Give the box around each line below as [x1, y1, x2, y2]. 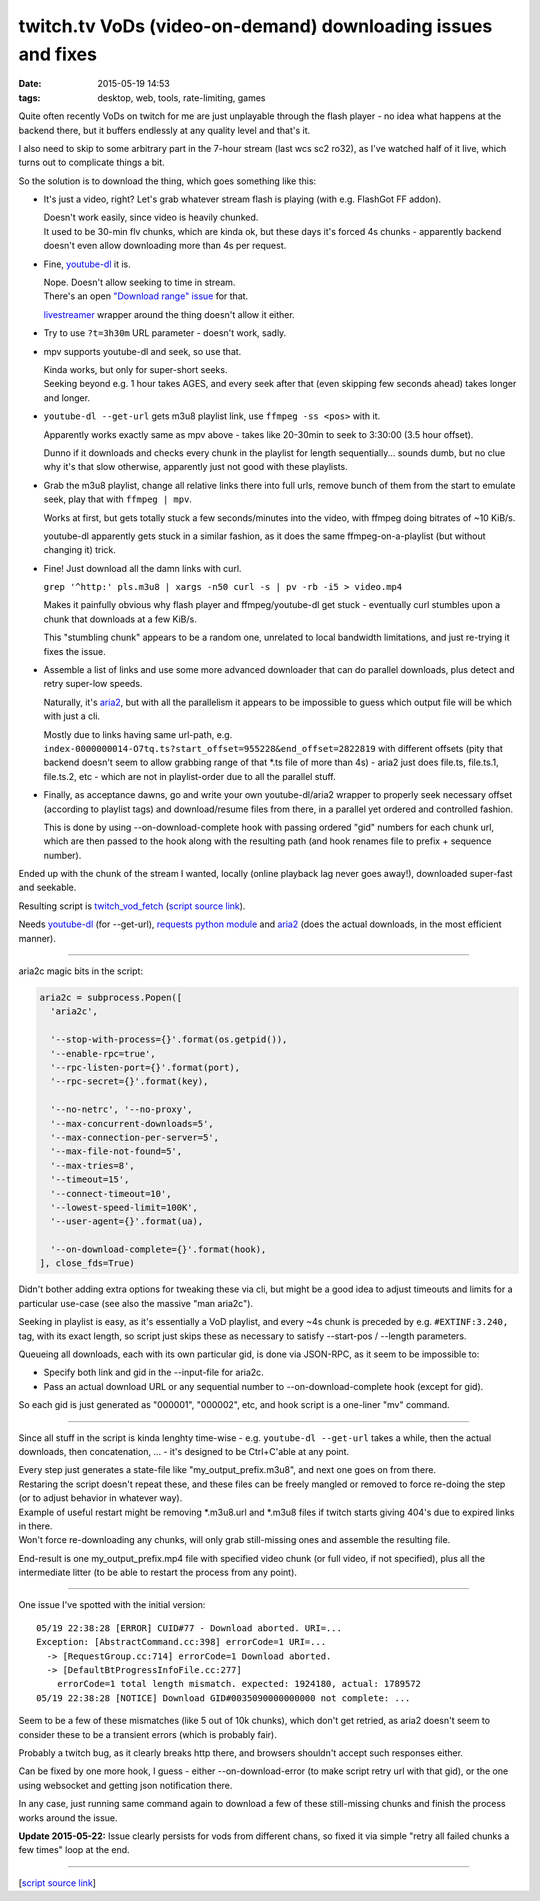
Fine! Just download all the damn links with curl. [43, 562, 242, 574]
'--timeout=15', [50, 1174, 130, 1185]
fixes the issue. [43, 645, 106, 657]
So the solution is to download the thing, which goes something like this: [18, 175, 317, 187]
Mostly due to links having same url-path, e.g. [43, 728, 233, 740]
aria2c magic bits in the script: [18, 965, 144, 977]
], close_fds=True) [39, 1258, 135, 1269]
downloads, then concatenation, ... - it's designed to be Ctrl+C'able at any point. [18, 1445, 350, 1457]
